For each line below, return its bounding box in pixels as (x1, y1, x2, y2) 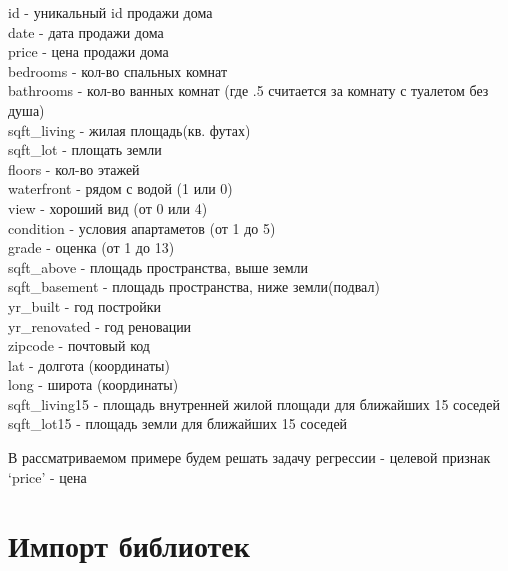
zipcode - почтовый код (8, 335, 150, 356)
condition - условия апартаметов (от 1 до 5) (8, 217, 276, 238)
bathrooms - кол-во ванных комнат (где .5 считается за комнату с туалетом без (8, 80, 489, 101)
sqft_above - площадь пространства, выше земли (8, 256, 309, 277)
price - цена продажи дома (8, 41, 169, 62)
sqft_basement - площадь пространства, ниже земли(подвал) (8, 276, 380, 297)
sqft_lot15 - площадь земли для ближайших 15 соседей (8, 413, 348, 434)
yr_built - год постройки (8, 295, 162, 316)
